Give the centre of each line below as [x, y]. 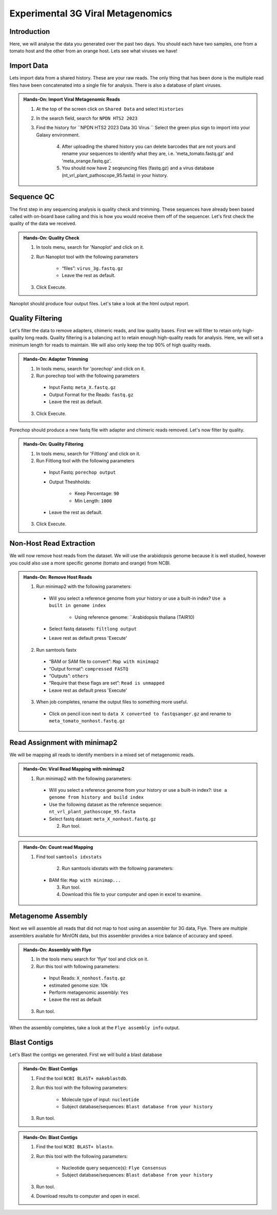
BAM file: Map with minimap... [85, 880]
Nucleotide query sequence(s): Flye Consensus [114, 1168]
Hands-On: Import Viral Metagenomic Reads [72, 100]
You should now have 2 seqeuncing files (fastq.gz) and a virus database [138, 168]
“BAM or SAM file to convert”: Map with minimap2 [104, 661]
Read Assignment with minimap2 [63, 742]
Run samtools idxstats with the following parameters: [118, 868]
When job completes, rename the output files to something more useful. [112, 702]
